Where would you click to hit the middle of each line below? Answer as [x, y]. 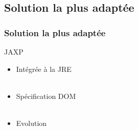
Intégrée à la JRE [44, 69]
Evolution [31, 123]
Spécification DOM [46, 96]
